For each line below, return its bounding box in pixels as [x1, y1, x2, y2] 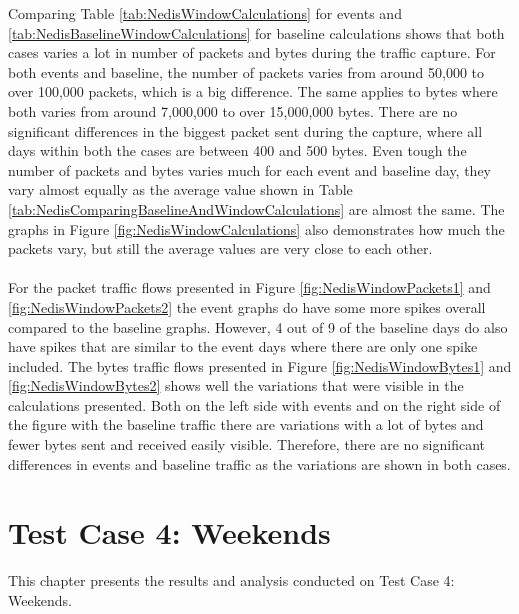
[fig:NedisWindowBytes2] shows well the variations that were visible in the [8, 375, 464, 396]
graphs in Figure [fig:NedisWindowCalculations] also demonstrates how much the [8, 218, 505, 239]
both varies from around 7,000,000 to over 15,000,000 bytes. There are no [8, 100, 458, 121]
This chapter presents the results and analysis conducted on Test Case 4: [8, 570, 455, 591]
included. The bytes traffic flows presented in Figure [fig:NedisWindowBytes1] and [8, 355, 512, 376]
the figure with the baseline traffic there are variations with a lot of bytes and [8, 414, 484, 435]
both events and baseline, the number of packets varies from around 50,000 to [8, 61, 485, 82]
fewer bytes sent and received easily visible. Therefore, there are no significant [8, 434, 485, 455]
